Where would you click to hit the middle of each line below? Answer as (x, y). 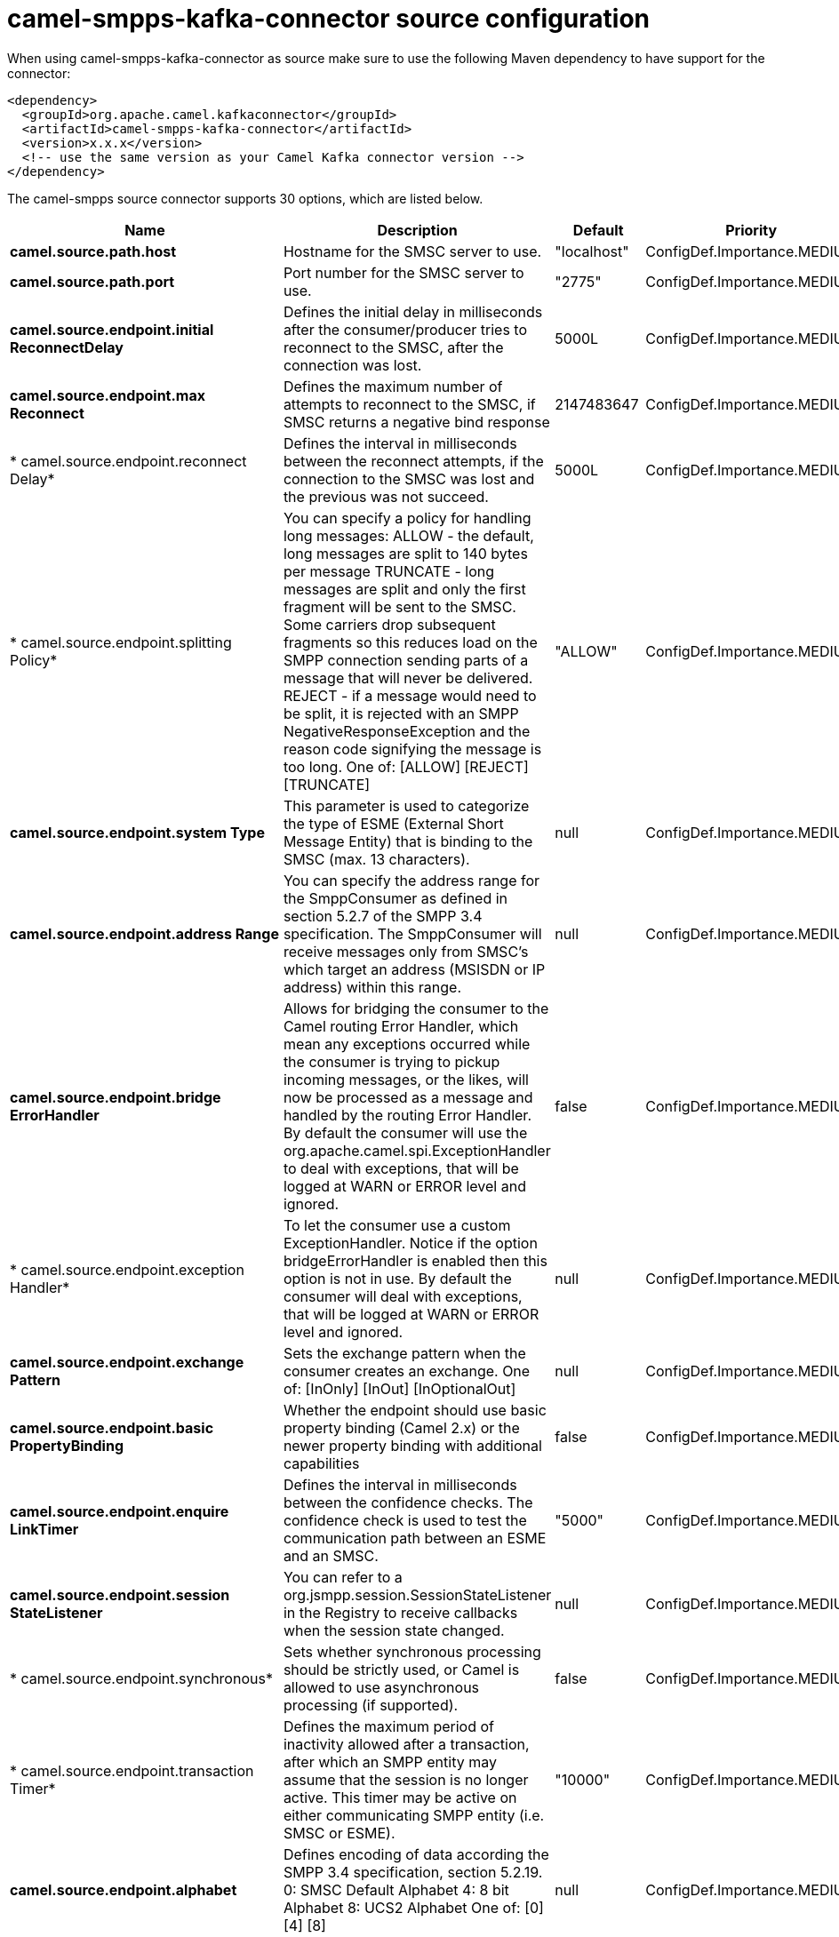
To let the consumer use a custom (397, 1225)
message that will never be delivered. (408, 678)
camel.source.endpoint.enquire (120, 1511)
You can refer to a (343, 1577)
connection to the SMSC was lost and (409, 478)
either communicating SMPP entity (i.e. (414, 1815)
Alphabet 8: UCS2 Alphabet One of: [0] (413, 1907)
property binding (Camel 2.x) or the (401, 1427)
